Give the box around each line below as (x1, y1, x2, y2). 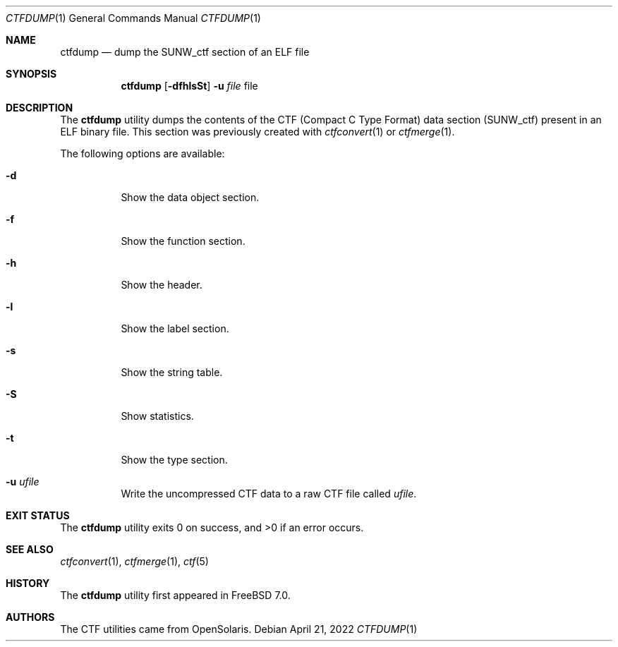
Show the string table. (121, 366, 223, 378)
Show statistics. (121, 410, 194, 422)
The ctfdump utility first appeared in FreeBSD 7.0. (60, 589, 291, 601)
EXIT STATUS (6, 509, 70, 521)
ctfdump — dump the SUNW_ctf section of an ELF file (60, 46, 310, 58)
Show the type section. (121, 454, 228, 466)
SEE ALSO (6, 543, 54, 555)
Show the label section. (121, 322, 229, 334)
